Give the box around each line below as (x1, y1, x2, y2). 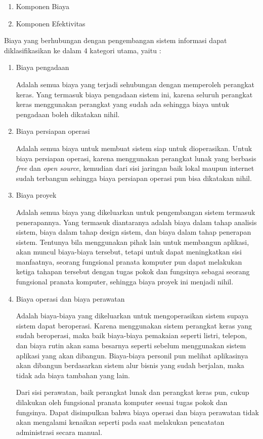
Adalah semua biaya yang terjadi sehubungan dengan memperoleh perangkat (16, 79, 255, 89)
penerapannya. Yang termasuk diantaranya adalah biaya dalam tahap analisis (16, 216, 257, 227)
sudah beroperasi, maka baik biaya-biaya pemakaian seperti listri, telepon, (16, 330, 247, 341)
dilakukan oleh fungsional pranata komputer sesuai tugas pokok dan (16, 397, 228, 407)
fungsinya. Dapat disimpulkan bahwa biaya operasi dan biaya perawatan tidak (16, 407, 259, 417)
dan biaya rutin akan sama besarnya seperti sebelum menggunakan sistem (16, 340, 246, 351)
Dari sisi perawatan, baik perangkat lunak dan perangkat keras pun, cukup (16, 387, 249, 397)
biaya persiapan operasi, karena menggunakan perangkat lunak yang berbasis (16, 153, 256, 163)
